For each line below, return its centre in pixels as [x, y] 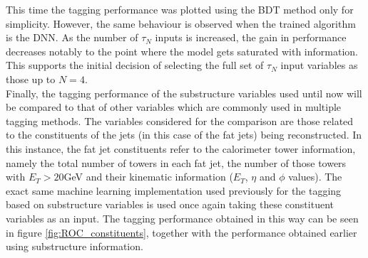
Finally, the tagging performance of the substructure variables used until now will [184, 93]
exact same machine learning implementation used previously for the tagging [174, 190]
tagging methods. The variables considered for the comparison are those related [180, 120]
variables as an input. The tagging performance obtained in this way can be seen [182, 218]
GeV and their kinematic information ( [148, 177]
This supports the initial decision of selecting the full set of [135, 65]
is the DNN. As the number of [72, 37]
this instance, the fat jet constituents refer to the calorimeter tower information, [181, 148]
